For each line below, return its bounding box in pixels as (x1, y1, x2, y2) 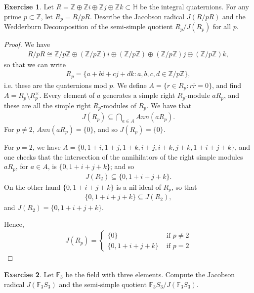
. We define (113, 80, 147, 90)
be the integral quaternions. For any (139, 1, 249, 11)
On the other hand (4, 181, 61, 192)
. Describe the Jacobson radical (89, 11, 185, 21)
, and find (212, 80, 242, 90)
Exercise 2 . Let (4, 269, 54, 279)
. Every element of (39, 90, 95, 100)
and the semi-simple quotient (59, 279, 147, 289)
